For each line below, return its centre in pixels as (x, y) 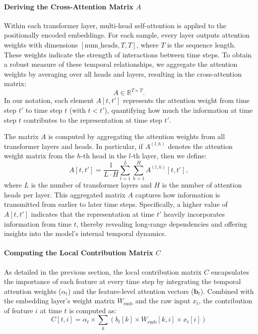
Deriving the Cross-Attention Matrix (69, 6)
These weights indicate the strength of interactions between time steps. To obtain (128, 54)
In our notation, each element (49, 100)
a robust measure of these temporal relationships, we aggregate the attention (121, 64)
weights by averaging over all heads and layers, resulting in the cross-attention (123, 73)
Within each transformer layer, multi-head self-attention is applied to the (115, 25)
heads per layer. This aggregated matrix (65, 194)
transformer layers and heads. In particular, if (73, 146)
